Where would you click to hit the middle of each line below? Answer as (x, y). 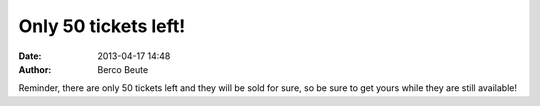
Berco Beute (123, 69)
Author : (35, 69)
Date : (30, 56)
